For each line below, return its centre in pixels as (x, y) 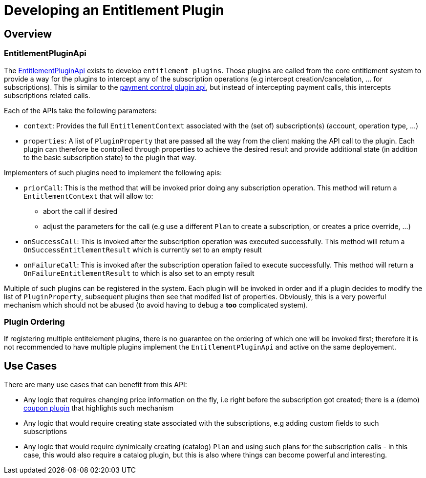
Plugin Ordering (34, 322)
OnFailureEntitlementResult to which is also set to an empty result (139, 273)
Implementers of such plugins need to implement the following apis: (113, 172)
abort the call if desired (80, 211)
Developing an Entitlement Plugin (114, 10)
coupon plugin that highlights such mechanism (99, 408)
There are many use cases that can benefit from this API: (96, 385)
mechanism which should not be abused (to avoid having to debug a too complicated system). (156, 305)
